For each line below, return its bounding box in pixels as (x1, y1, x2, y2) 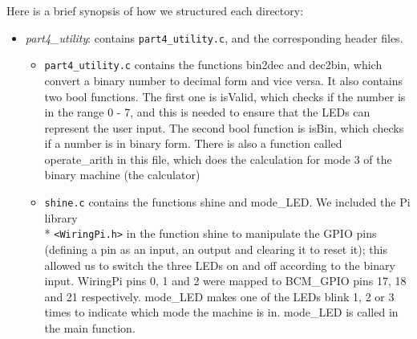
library (44, 209, 78, 226)
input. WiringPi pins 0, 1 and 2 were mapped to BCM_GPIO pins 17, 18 (44, 272, 407, 289)
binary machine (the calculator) (44, 166, 200, 183)
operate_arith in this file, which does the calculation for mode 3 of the (44, 150, 392, 167)
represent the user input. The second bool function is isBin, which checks (44, 119, 404, 136)
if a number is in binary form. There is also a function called (44, 135, 342, 152)
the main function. (44, 319, 136, 336)
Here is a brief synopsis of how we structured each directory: (6, 2, 304, 18)
